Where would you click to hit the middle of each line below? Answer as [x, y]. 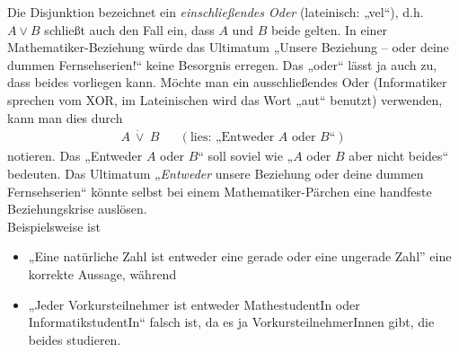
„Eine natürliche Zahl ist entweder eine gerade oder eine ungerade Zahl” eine [240, 256]
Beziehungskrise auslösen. [77, 209]
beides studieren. [75, 339]
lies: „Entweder [232, 138]
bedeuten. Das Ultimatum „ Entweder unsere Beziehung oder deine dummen [216, 173]
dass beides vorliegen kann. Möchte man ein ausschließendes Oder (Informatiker [227, 82]
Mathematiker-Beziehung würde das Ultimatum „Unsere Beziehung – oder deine [228, 47]
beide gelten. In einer [329, 29]
